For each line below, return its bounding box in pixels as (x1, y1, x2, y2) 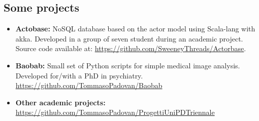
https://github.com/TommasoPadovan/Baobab (15, 80, 163, 91)
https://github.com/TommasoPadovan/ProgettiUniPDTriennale (15, 107, 215, 117)
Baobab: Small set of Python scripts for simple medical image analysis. (15, 60, 240, 70)
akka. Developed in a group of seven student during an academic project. (15, 33, 243, 44)
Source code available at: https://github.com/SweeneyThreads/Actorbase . (15, 43, 246, 54)
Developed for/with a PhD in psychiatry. (15, 70, 143, 80)
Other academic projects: (15, 97, 106, 107)
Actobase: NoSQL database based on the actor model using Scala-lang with (15, 23, 255, 34)
